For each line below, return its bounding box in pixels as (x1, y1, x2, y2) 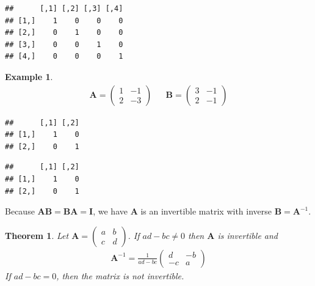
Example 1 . (5, 70, 53, 82)
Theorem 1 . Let (5, 229, 69, 241)
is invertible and (217, 229, 278, 241)
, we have (93, 205, 128, 218)
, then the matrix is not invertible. (56, 269, 184, 282)
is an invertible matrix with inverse (140, 205, 272, 218)
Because (5, 205, 35, 218)
